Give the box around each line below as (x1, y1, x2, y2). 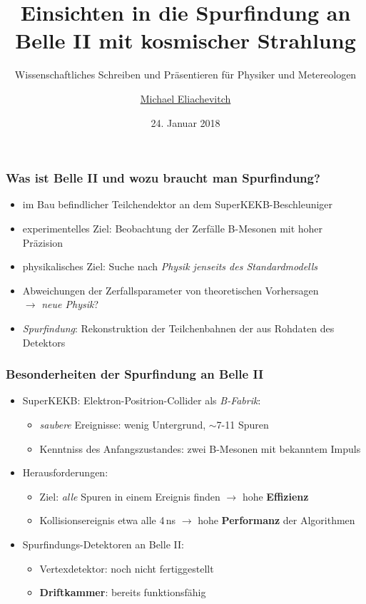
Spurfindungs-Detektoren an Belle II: (22, 536, 184, 551)
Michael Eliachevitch (140, 91, 231, 106)
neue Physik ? (41, 297, 99, 312)
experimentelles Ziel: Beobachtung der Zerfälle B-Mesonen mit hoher (22, 220, 323, 235)
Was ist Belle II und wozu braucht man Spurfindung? (6, 169, 320, 187)
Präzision (22, 235, 63, 250)
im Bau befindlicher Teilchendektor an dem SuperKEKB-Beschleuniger (22, 197, 333, 212)
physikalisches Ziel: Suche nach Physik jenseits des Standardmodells (22, 259, 318, 274)
